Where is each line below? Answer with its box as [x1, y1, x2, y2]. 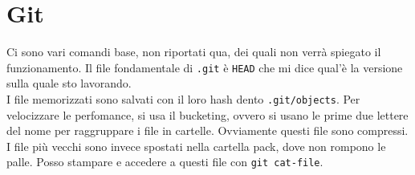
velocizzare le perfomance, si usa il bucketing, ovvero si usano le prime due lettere [6, 106, 409, 123]
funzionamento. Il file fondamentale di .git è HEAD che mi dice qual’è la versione [6, 59, 403, 75]
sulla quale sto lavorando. [6, 75, 132, 92]
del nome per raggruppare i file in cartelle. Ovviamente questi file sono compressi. [6, 122, 409, 139]
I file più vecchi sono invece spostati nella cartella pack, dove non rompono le [6, 137, 386, 154]
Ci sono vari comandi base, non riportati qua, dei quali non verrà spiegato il [6, 43, 381, 60]
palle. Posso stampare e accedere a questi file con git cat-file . [6, 153, 323, 170]
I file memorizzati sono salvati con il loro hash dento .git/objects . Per [6, 90, 360, 107]
